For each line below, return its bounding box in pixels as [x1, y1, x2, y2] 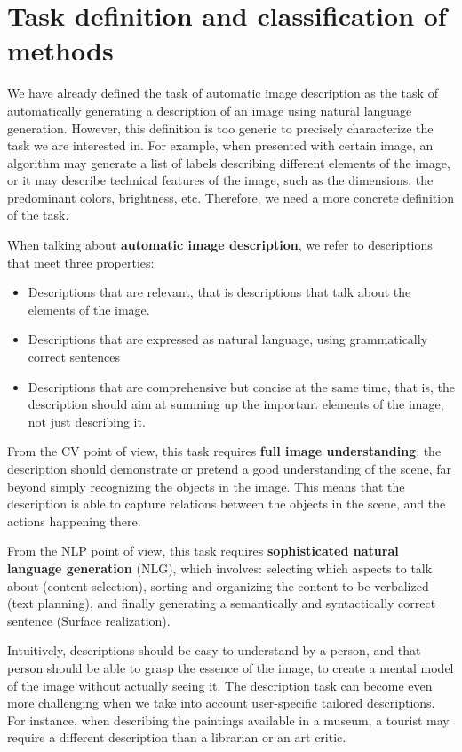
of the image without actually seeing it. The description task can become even [7, 676, 433, 694]
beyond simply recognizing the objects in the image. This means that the [7, 476, 405, 495]
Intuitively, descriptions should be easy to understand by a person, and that [7, 641, 421, 660]
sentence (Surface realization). [7, 611, 171, 629]
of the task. [7, 205, 69, 224]
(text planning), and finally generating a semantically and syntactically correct [7, 594, 436, 612]
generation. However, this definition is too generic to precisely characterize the [7, 118, 434, 137]
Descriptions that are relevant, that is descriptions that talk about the [28, 283, 411, 301]
